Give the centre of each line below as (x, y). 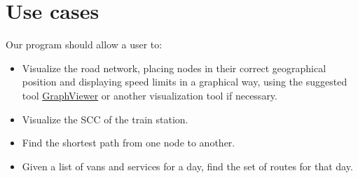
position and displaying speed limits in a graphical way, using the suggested (185, 82)
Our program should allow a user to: (84, 44)
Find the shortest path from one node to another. (129, 143)
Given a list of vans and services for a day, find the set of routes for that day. (187, 166)
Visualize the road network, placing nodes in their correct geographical (174, 68)
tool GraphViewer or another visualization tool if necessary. (150, 95)
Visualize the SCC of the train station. (105, 119)
